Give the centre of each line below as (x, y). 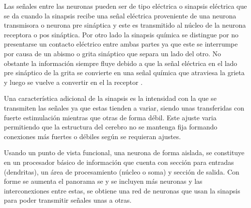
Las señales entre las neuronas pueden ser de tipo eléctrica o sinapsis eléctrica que (125, 6)
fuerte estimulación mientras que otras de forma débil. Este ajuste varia (110, 117)
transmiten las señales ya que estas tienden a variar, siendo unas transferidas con (124, 107)
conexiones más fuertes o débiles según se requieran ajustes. (93, 136)
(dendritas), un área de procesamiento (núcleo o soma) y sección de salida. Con (122, 171)
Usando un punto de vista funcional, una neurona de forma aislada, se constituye (124, 152)
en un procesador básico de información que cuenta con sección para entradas (119, 162)
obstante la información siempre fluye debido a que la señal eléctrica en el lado (121, 63)
